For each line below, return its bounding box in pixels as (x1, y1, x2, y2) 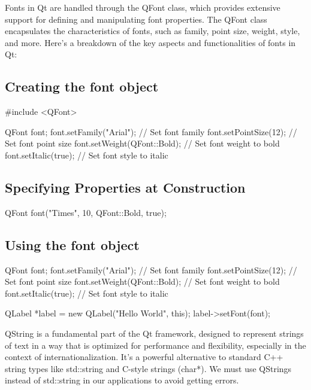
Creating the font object (5, 77, 159, 96)
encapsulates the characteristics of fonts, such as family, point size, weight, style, (5, 25, 300, 37)
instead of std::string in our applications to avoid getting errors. (5, 374, 239, 386)
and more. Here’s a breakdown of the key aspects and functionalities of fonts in (5, 36, 296, 48)
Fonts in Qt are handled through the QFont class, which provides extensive (5, 1, 280, 13)
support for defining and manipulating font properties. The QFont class (5, 13, 267, 25)
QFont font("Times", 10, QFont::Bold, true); (5, 206, 167, 218)
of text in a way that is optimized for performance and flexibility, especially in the (5, 339, 306, 351)
